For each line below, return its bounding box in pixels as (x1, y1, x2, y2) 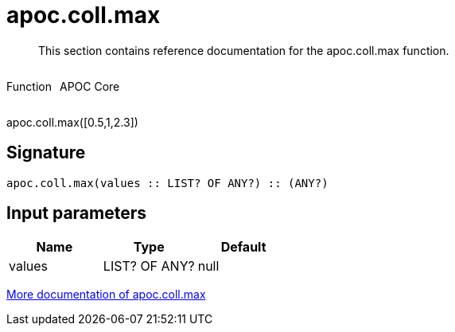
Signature (6, 143, 86, 163)
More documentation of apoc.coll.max (6, 287, 206, 302)
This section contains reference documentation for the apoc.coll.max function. (38, 43, 449, 57)
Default (220, 239, 266, 256)
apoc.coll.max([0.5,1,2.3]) (6, 115, 138, 129)
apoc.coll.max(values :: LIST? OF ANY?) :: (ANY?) (6, 176, 329, 189)
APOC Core (59, 79, 120, 93)
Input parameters (6, 203, 147, 224)
